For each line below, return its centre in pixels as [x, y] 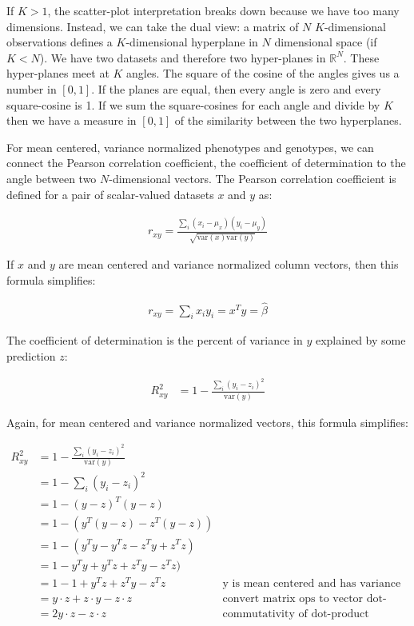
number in [32, 88]
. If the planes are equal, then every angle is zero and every [236, 88]
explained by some [360, 340]
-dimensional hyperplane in [192, 42]
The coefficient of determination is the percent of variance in [155, 340]
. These [361, 57]
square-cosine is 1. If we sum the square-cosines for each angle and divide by [193, 104]
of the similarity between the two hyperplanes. [288, 120]
